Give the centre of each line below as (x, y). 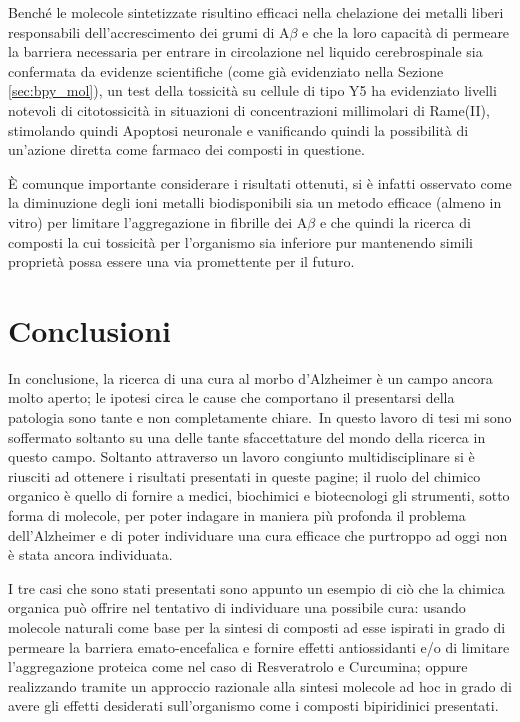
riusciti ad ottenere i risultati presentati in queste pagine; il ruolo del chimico (244, 475)
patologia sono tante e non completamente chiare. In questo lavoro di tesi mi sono (260, 417)
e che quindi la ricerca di (395, 221)
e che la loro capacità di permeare (406, 31)
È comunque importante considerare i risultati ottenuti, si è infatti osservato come (260, 182)
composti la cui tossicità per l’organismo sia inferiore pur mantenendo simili (240, 241)
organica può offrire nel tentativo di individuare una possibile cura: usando (237, 607)
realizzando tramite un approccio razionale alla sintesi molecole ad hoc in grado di (260, 685)
